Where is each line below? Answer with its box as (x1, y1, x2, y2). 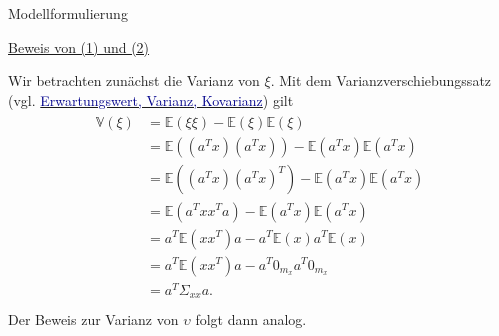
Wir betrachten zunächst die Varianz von (8, 70, 260, 91)
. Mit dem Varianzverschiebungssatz (270, 70, 492, 91)
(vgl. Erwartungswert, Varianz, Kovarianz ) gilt (8, 89, 294, 110)
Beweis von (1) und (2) (8, 36, 150, 57)
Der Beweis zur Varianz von (8, 309, 179, 330)
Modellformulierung (8, 3, 128, 23)
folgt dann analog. (195, 309, 307, 330)
